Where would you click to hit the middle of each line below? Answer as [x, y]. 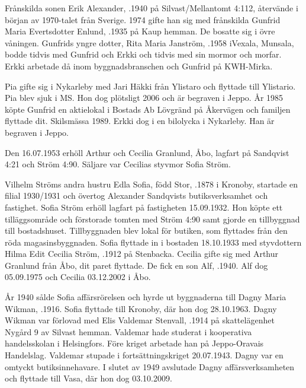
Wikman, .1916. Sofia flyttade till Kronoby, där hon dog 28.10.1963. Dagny [141, 308]
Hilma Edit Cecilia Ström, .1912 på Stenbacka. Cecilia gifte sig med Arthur [141, 254]
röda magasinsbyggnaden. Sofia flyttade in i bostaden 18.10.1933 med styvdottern [153, 242]
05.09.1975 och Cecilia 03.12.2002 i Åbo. [78, 277]
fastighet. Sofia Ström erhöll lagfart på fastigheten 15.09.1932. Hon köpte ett [144, 207]
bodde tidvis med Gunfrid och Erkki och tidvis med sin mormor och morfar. [143, 54]
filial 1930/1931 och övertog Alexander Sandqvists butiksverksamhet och [136, 195]
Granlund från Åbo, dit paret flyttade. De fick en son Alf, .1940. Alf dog [136, 265]
